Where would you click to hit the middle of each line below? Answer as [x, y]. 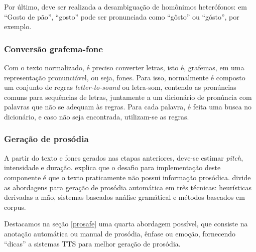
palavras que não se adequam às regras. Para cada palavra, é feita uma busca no [128, 107]
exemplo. [18, 26]
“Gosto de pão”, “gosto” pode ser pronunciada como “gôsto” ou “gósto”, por [122, 16]
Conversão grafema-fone [53, 48]
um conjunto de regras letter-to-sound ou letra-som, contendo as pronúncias [120, 87]
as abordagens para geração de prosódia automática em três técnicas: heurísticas [128, 187]
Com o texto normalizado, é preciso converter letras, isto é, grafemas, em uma [124, 67]
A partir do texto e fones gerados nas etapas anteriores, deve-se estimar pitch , [124, 157]
